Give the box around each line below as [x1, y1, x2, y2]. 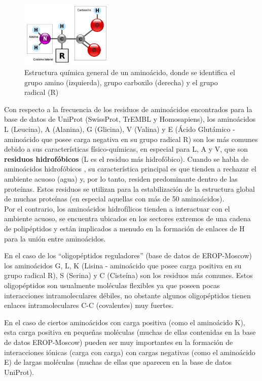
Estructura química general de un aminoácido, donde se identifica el [24, 67, 235, 78]
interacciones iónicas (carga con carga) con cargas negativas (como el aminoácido [4, 347, 255, 357]
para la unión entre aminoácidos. [4, 233, 106, 244]
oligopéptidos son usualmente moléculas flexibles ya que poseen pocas [4, 280, 220, 290]
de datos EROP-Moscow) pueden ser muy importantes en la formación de [4, 336, 233, 347]
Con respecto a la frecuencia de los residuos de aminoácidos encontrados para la [4, 103, 252, 114]
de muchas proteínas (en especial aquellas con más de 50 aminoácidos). [4, 193, 224, 204]
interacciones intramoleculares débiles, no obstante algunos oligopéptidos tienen [4, 290, 251, 300]
